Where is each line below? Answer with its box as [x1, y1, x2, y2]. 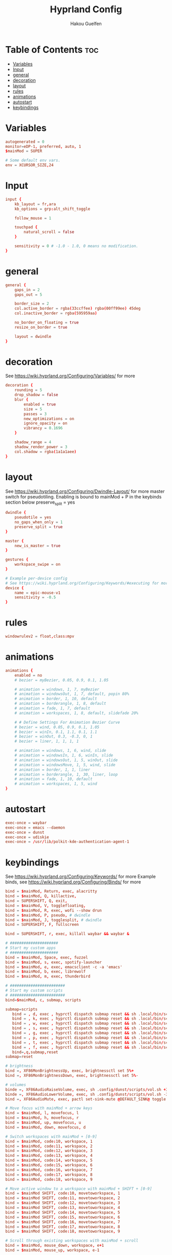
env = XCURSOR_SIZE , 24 [5, 163, 54, 168]
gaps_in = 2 [14, 287, 40, 292]
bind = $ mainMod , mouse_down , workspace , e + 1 [5, 1243, 104, 1248]
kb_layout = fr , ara [14, 201, 56, 207]
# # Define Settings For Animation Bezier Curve [14, 720, 120, 725]
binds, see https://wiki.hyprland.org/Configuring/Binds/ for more [5, 879, 141, 885]
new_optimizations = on [24, 416, 74, 421]
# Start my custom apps [5, 945, 56, 950]
